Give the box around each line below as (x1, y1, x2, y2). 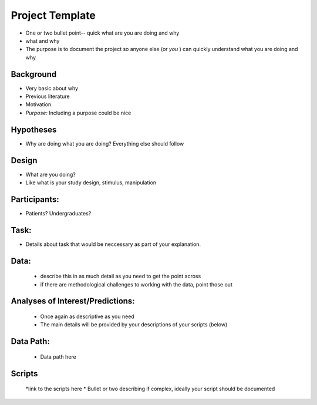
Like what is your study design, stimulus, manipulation (25, 179, 157, 186)
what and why (25, 37, 60, 44)
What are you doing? (25, 171, 76, 178)
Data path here (40, 353, 76, 360)
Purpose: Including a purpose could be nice (25, 109, 131, 116)
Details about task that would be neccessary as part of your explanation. (25, 241, 201, 248)
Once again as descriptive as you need (40, 313, 134, 320)
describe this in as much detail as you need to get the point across (40, 273, 201, 280)
